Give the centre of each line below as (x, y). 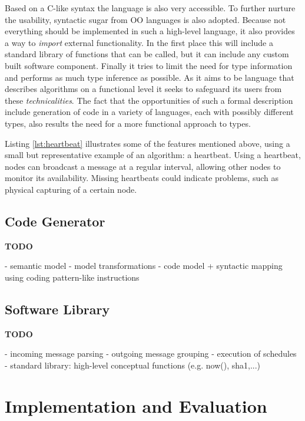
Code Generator (55, 221)
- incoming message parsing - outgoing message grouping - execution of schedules (151, 353)
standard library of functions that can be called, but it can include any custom (147, 54)
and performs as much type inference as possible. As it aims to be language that (150, 77)
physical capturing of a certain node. (71, 189)
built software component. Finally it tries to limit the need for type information (149, 65)
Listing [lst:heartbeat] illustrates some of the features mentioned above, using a (147, 143)
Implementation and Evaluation (136, 405)
